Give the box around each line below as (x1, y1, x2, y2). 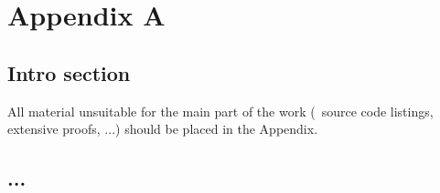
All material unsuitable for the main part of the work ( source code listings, (7, 101, 434, 120)
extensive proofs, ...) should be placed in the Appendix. (7, 119, 318, 138)
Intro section (7, 58, 131, 86)
